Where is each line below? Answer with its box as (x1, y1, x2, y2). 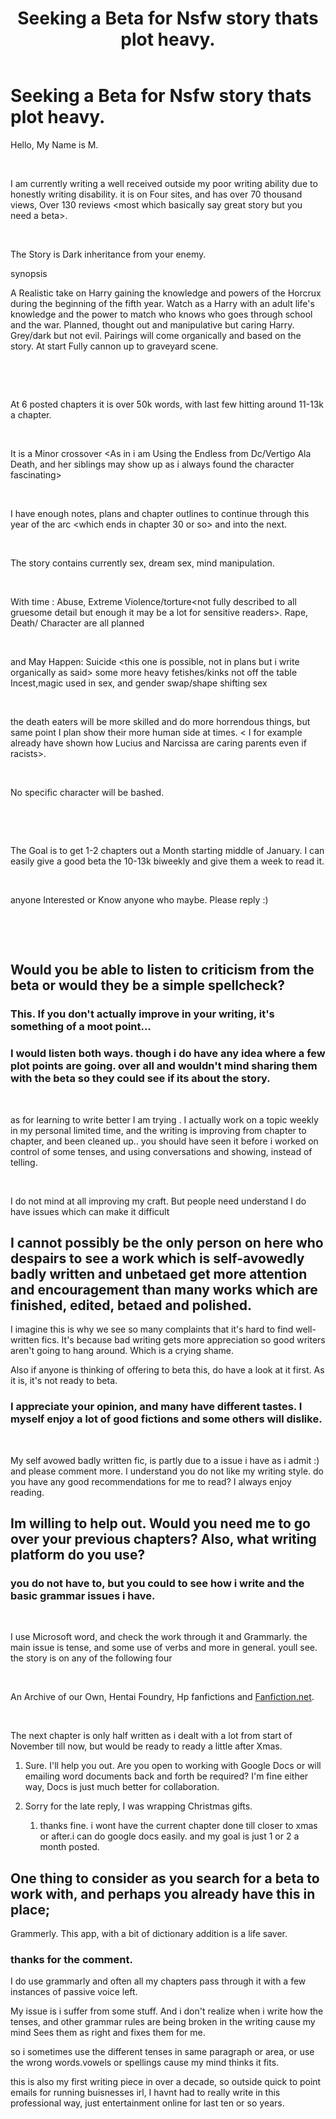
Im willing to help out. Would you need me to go (10, 1515, 311, 1532)
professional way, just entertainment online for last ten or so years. (10, 2097, 285, 2109)
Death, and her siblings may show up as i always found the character (10, 458, 295, 470)
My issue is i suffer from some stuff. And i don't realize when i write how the (10, 2005, 324, 2017)
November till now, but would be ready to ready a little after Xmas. (10, 1740, 283, 1752)
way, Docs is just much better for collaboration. (24, 1781, 220, 1793)
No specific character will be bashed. (10, 786, 165, 798)
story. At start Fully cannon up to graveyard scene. (10, 340, 219, 352)
